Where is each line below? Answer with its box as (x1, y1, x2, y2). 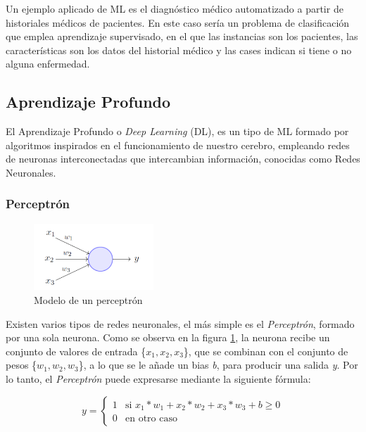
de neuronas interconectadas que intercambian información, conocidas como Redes (6, 151, 360, 166)
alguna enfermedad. (6, 56, 90, 71)
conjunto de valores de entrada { (6, 343, 146, 358)
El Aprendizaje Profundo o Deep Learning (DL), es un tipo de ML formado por (6, 124, 349, 139)
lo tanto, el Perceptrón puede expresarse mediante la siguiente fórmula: (6, 371, 311, 386)
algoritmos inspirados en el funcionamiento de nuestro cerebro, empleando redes (6, 137, 350, 152)
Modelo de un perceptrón (34, 292, 143, 307)
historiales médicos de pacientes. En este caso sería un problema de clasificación (6, 15, 350, 30)
